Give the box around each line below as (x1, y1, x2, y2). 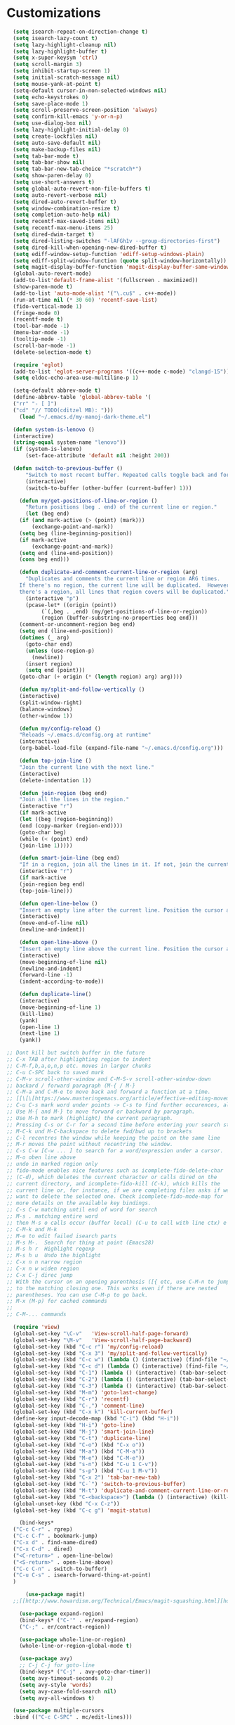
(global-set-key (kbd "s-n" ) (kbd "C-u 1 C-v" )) (13, 1461, 158, 1468)
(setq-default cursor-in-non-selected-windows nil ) (13, 87, 168, 94)
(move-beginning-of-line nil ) (19, 958, 108, 965)
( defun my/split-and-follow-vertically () (19, 686, 145, 694)
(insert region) (25, 660, 73, 668)
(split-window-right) (19, 699, 82, 706)
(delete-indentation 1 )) (19, 777, 92, 784)
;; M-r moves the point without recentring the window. (6, 1141, 173, 1148)
